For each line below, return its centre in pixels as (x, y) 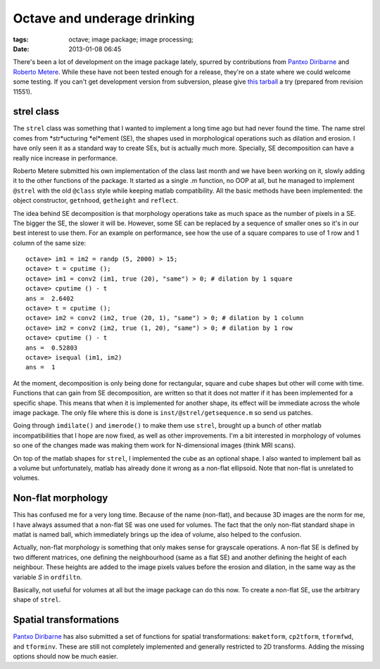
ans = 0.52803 (52, 348)
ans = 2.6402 (50, 298)
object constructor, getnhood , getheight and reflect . (96, 200)
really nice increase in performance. (65, 158)
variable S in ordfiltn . (47, 577)
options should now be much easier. (65, 656)
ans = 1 (40, 367)
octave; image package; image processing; (131, 39)
